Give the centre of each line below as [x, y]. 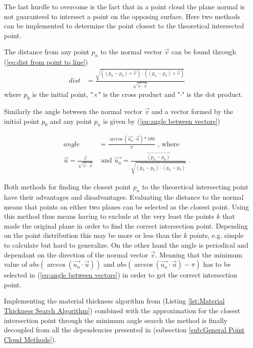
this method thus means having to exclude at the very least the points [109, 216]
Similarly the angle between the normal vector [73, 111]
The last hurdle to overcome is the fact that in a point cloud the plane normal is [125, 6]
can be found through [204, 52]
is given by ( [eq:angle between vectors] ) [162, 121]
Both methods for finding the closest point [67, 187]
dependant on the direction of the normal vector [76, 254]
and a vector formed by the [192, 111]
